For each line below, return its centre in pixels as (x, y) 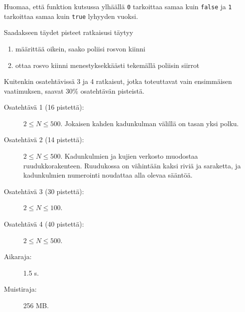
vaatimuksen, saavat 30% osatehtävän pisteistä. (74, 90)
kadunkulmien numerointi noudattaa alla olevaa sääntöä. (108, 175)
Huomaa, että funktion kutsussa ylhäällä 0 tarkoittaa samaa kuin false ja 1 (118, 6)
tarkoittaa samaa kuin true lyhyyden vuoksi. (71, 16)
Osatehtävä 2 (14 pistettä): (44, 140)
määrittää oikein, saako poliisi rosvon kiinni (80, 48)
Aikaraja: (18, 256)
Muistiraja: (20, 289)
